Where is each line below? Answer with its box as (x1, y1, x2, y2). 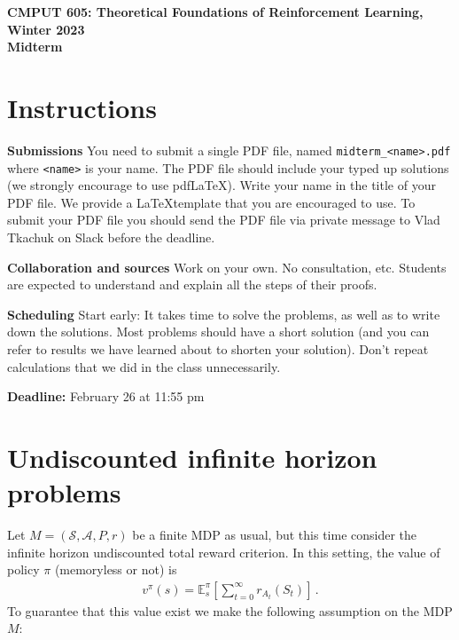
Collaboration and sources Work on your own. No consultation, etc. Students (7, 257, 447, 276)
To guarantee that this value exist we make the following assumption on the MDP (7, 601, 453, 620)
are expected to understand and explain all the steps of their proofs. (7, 275, 377, 294)
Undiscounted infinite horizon (7, 439, 377, 475)
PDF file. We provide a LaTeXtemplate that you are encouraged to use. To (7, 193, 416, 211)
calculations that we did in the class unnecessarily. (7, 357, 281, 375)
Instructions (7, 89, 157, 125)
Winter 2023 (7, 20, 85, 38)
